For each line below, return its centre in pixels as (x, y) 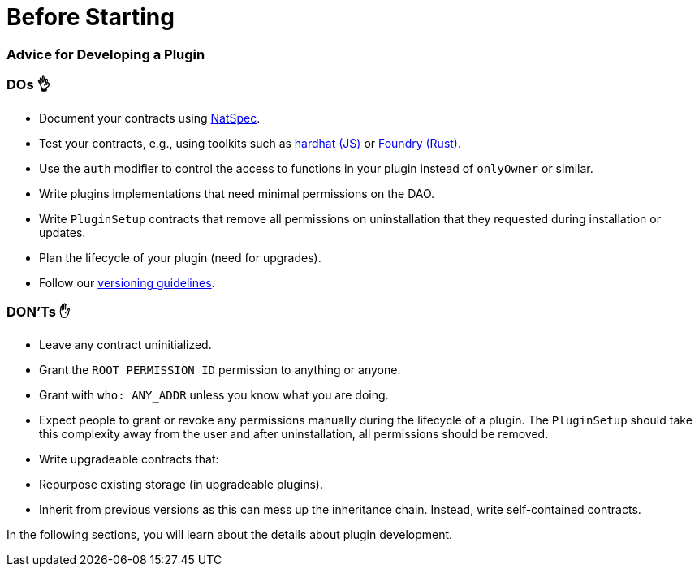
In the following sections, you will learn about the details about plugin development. (230, 535)
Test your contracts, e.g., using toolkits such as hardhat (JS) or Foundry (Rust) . (250, 143)
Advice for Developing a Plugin (106, 54)
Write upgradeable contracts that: (129, 459)
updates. (63, 232)
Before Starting (91, 17)
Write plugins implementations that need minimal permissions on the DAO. (237, 193)
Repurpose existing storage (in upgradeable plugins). (181, 485)
